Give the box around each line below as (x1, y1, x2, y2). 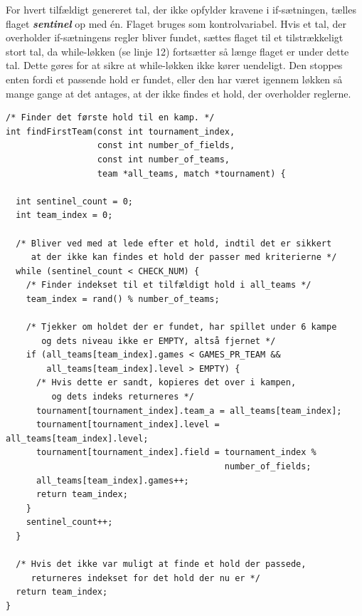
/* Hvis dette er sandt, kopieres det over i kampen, (36, 377, 297, 388)
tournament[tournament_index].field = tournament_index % (36, 447, 316, 458)
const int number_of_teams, (97, 154, 230, 165)
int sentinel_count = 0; (16, 196, 133, 207)
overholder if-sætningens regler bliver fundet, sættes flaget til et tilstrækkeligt (6, 30, 344, 45)
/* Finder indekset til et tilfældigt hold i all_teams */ (26, 280, 312, 291)
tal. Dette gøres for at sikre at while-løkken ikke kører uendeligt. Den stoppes (6, 58, 343, 73)
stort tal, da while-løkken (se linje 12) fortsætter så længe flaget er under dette (6, 43, 349, 58)
